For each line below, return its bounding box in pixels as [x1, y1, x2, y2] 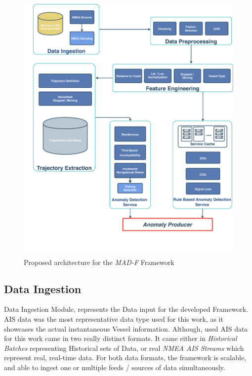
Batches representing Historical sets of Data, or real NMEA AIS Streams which [4, 342, 244, 353]
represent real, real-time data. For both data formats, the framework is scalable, [4, 352, 247, 363]
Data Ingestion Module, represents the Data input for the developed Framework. [4, 304, 249, 314]
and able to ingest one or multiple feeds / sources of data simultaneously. [4, 362, 225, 372]
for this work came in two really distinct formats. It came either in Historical [4, 333, 237, 343]
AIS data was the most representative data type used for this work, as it [4, 313, 223, 324]
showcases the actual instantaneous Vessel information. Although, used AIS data [4, 323, 248, 334]
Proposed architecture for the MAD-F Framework [24, 257, 174, 267]
